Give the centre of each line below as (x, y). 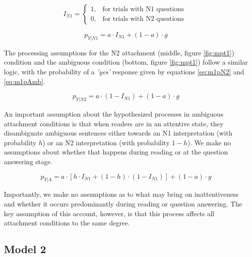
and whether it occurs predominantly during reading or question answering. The (123, 203)
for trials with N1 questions (143, 9)
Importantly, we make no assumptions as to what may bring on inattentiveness (121, 194)
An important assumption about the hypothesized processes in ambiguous (114, 113)
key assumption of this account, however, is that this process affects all (109, 213)
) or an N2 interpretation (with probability (106, 142)
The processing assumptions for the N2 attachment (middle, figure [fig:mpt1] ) (119, 52)
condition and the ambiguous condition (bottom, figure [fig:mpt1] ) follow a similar (126, 62)
